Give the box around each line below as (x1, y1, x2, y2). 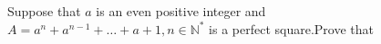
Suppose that (7, 2, 81, 20)
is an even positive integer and (96, 2, 266, 20)
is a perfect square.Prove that (209, 19, 375, 38)
